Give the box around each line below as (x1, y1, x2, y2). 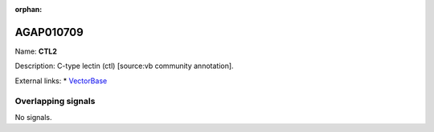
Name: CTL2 (14, 46, 58, 56)
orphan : (14, 5, 43, 14)
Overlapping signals (14, 96, 96, 107)
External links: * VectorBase (14, 76, 108, 86)
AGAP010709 (14, 25, 84, 39)
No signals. (14, 112, 52, 122)
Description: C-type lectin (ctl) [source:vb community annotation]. (14, 61, 234, 71)
